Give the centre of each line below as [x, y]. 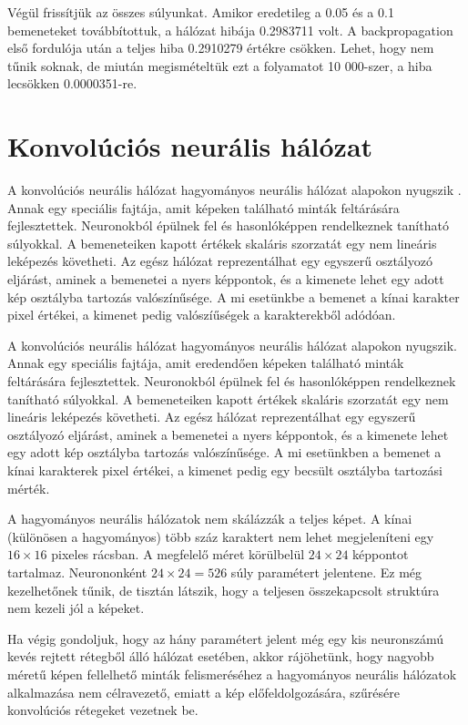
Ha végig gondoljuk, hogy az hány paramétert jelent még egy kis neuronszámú [225, 638]
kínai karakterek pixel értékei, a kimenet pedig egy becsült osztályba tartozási [225, 470]
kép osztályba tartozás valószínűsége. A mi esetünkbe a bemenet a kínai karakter [234, 296]
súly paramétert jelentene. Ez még [326, 572]
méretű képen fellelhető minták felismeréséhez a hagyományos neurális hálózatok [232, 674]
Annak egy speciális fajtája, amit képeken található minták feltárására [203, 207]
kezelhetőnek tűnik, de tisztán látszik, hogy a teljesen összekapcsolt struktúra [224, 590]
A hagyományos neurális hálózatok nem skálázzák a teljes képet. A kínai [210, 519]
